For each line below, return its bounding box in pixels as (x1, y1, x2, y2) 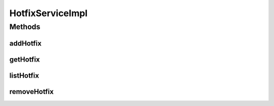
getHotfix (9, 55, 40, 64)
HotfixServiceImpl (9, 8, 88, 19)
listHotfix (9, 71, 39, 80)
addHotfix (9, 39, 42, 47)
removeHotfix (9, 87, 54, 96)
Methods (9, 22, 41, 31)
